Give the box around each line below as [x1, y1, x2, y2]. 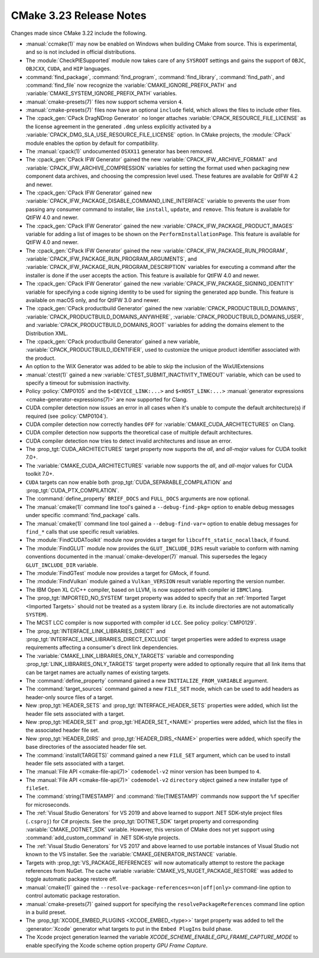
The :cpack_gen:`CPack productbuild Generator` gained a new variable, [25, 338, 200, 345]
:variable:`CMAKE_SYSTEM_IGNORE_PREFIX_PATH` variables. [25, 90, 177, 97]
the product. [25, 355, 56, 362]
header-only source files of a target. [25, 693, 114, 700]
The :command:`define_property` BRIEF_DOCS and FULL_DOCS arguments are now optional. [25, 495, 250, 502]
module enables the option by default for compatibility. [25, 139, 159, 147]
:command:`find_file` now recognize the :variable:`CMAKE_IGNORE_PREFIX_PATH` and [25, 82, 237, 89]
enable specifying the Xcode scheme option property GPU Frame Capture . [25, 941, 208, 949]
